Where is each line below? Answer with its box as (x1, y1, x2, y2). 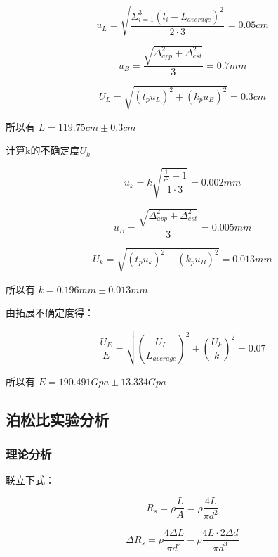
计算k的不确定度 (6, 143, 80, 158)
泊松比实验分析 (6, 408, 109, 430)
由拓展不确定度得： (6, 305, 94, 320)
